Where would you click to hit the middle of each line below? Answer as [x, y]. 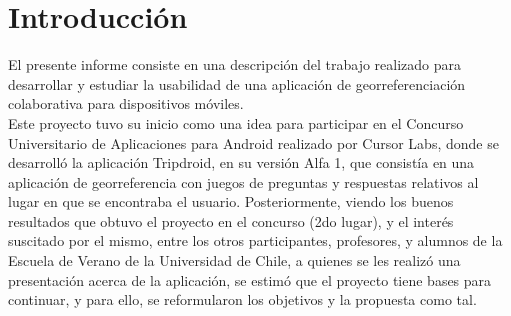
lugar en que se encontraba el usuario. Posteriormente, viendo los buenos [231, 201]
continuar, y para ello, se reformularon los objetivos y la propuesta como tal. [242, 299]
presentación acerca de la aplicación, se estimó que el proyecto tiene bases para [250, 279]
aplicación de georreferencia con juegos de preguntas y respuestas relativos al [243, 181]
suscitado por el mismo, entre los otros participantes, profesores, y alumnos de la [255, 240]
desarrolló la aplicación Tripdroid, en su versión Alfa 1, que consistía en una [241, 162]
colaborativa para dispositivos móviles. [126, 103]
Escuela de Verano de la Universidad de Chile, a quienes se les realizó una [234, 260]
